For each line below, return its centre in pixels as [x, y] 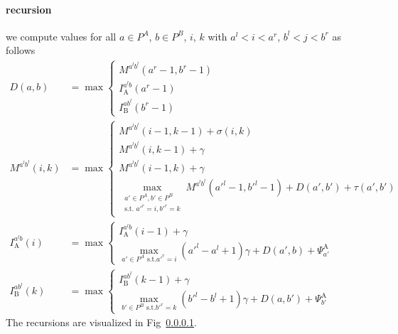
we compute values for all [61, 36]
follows [21, 50]
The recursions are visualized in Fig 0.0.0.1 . [101, 322]
